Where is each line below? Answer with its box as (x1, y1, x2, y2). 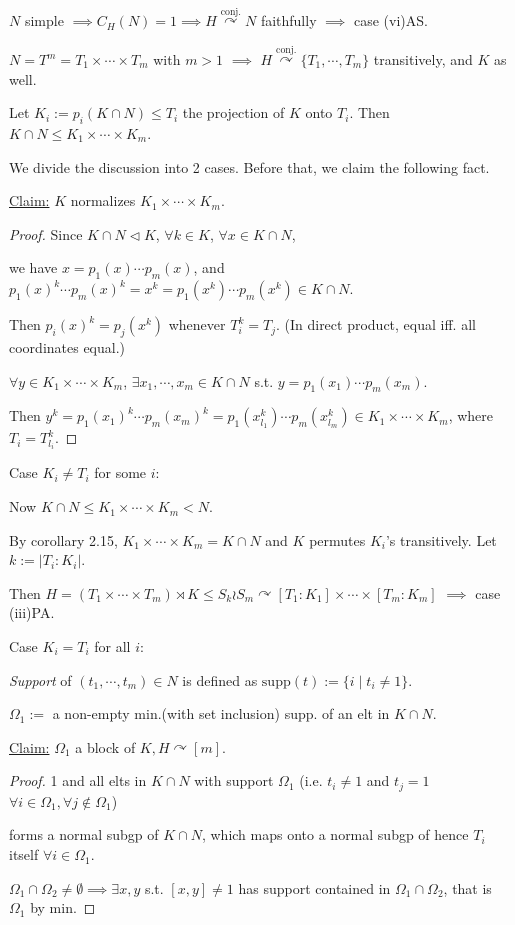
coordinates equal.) (9, 336, 126, 357)
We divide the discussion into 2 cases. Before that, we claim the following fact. (9, 156, 490, 177)
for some (94, 462, 147, 483)
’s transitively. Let (385, 529, 497, 550)
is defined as (182, 669, 258, 690)
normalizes (70, 190, 136, 211)
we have (9, 257, 58, 278)
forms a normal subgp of (9, 824, 159, 845)
